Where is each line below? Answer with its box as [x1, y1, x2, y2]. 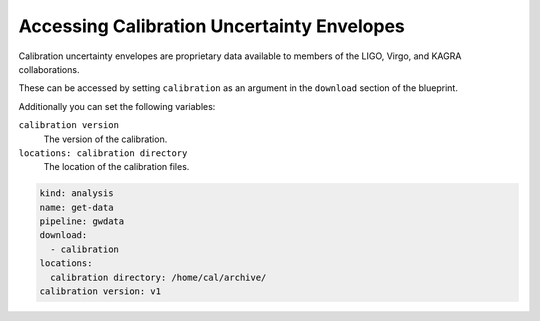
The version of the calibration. [43, 133, 168, 145]
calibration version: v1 [39, 286, 162, 297]
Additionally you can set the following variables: [18, 100, 216, 112]
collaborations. [18, 63, 80, 75]
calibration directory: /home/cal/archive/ [50, 271, 267, 283]
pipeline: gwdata [39, 216, 125, 227]
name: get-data [39, 201, 114, 213]
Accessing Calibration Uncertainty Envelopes [18, 15, 405, 37]
